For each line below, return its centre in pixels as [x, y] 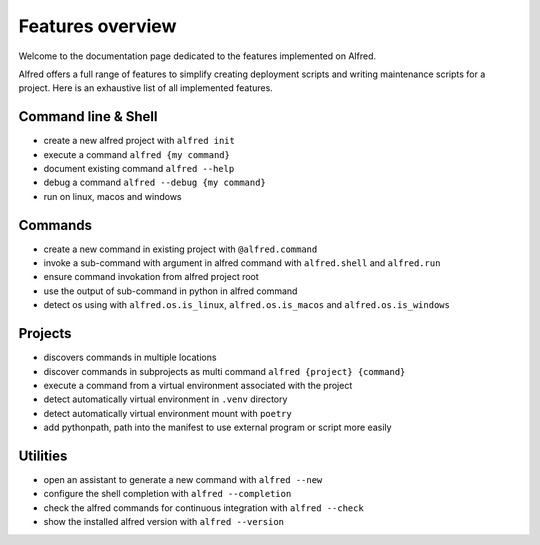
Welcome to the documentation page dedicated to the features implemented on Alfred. [197, 56]
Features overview [97, 26]
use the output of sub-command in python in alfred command [170, 291]
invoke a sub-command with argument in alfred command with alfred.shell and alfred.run [242, 263]
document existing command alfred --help [139, 169]
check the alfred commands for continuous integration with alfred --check [203, 507]
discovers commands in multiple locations [130, 357]
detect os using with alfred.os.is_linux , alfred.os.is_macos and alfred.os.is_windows [246, 305]
